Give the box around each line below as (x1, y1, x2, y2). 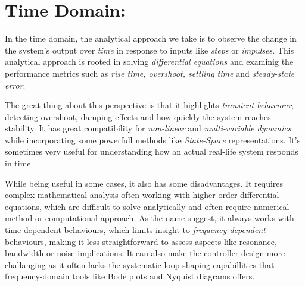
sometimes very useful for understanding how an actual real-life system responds (5, 145, 298, 158)
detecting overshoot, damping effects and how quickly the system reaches (5, 110, 271, 122)
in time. (5, 157, 33, 169)
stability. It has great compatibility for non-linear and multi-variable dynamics (5, 122, 291, 134)
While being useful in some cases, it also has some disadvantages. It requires (5, 177, 284, 189)
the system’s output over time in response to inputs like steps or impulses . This (5, 43, 294, 56)
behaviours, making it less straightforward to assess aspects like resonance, (5, 235, 277, 247)
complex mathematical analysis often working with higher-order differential (5, 188, 279, 201)
